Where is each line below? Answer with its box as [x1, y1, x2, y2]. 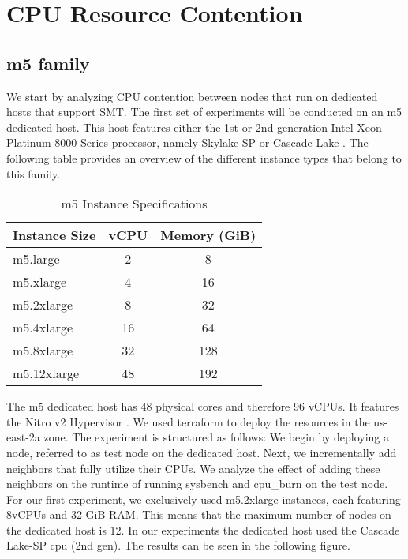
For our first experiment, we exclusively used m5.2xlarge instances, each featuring [6, 490, 401, 507]
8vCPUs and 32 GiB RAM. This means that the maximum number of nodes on [6, 506, 391, 523]
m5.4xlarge [13, 318, 73, 337]
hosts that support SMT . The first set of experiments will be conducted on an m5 [6, 103, 402, 120]
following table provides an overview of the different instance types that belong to [6, 149, 402, 166]
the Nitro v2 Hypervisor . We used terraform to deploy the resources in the [6, 413, 370, 430]
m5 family [6, 51, 90, 75]
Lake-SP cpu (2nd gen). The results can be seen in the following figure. [6, 537, 350, 553]
